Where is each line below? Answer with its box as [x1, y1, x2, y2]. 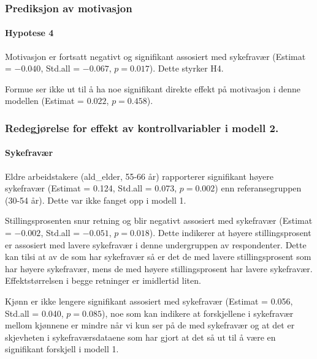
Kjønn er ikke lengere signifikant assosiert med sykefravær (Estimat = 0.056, [5, 295, 293, 307]
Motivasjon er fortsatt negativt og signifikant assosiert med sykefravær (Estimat [5, 50, 306, 62]
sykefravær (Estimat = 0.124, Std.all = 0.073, [5, 182, 177, 194]
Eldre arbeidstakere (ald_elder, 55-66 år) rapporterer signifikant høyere [5, 169, 273, 182]
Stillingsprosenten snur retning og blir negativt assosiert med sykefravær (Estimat [5, 214, 313, 227]
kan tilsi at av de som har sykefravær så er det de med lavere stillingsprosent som [5, 250, 311, 263]
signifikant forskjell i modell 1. [5, 342, 119, 355]
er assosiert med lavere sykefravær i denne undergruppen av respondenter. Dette [5, 238, 307, 251]
